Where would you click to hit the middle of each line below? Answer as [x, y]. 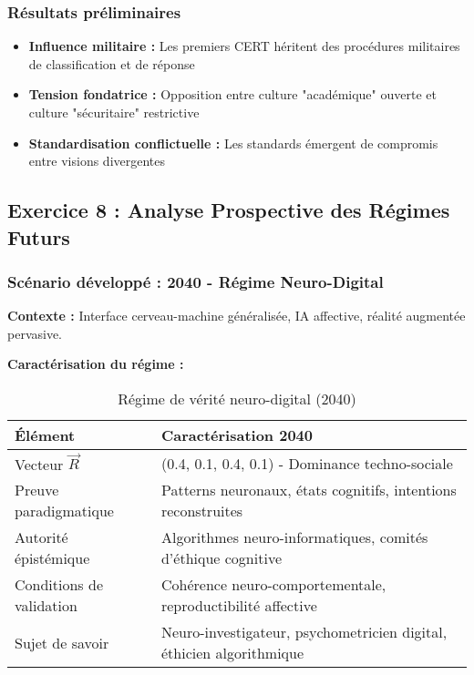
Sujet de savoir [62, 642]
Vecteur [39, 464]
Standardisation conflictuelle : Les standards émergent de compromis [233, 143]
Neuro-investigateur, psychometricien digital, [304, 632]
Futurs [39, 236]
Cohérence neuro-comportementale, [273, 585]
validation [46, 606]
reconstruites [202, 511]
